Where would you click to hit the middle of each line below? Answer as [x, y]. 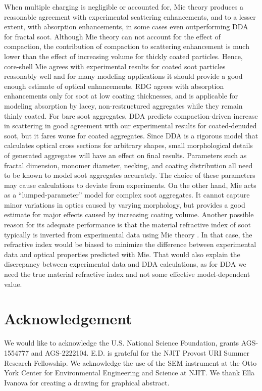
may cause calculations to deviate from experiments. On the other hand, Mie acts [130, 185]
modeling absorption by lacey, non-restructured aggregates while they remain [123, 105]
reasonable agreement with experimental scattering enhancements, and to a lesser [130, 16]
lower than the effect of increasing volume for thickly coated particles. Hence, [123, 56]
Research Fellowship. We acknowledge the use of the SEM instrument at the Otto [130, 362]
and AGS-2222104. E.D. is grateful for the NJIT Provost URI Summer [140, 352]
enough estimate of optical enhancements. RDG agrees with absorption [114, 86]
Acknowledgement [68, 319]
